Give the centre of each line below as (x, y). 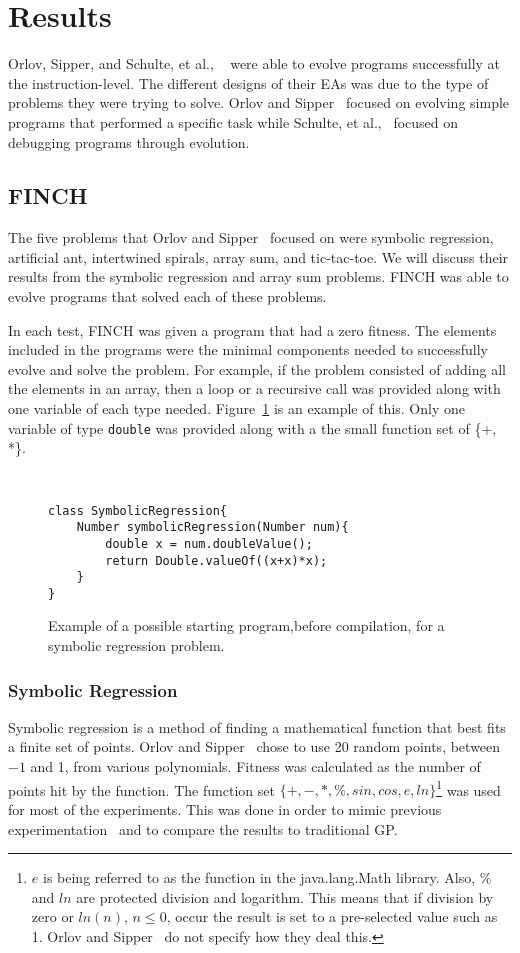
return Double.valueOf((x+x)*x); (216, 560)
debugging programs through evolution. (129, 141)
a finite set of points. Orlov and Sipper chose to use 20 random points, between (254, 746)
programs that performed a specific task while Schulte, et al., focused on (233, 121)
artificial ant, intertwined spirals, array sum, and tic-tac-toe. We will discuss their (258, 256)
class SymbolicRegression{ (137, 510)
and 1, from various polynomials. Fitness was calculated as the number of (255, 766)
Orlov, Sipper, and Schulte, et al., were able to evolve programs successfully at (254, 63)
